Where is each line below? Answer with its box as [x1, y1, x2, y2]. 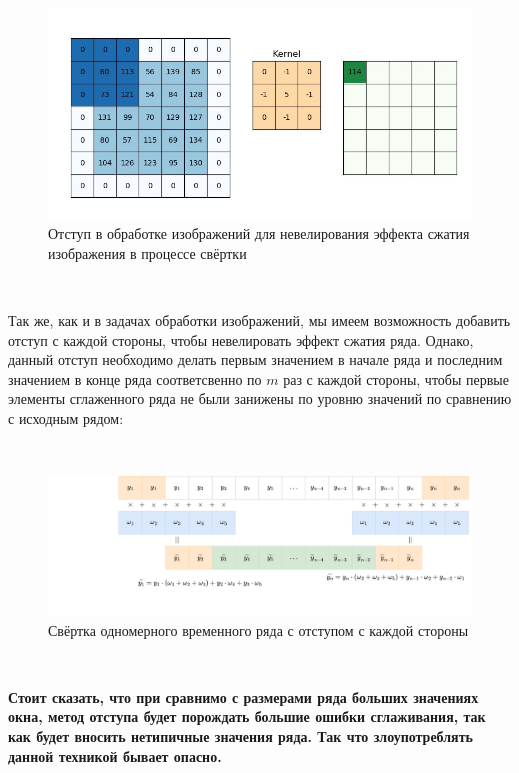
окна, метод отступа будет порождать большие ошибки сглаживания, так [8, 706, 486, 727]
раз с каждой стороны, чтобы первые [283, 368, 509, 389]
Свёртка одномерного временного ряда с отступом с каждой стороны [48, 619, 469, 640]
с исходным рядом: [8, 407, 124, 428]
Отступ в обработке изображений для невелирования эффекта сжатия [48, 223, 470, 244]
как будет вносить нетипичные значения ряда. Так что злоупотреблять [8, 726, 473, 747]
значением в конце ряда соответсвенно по [8, 368, 262, 389]
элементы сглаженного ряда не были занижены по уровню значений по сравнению [8, 388, 512, 409]
